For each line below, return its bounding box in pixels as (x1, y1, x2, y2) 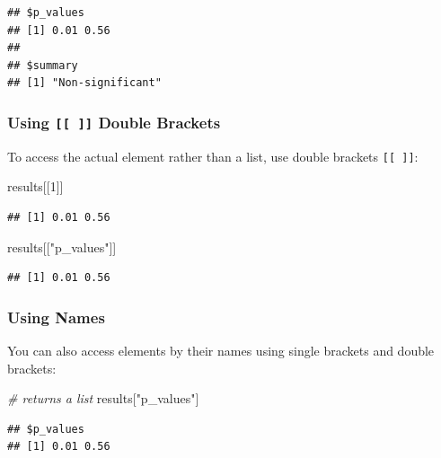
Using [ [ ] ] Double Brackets (7, 110, 221, 133)
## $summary (7, 58, 78, 72)
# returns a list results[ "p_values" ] (7, 389, 199, 408)
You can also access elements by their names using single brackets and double (7, 341, 435, 359)
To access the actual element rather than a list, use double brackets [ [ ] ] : (7, 146, 419, 165)
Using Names (7, 305, 105, 328)
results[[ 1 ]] (7, 177, 64, 196)
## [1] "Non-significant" (7, 76, 162, 90)
